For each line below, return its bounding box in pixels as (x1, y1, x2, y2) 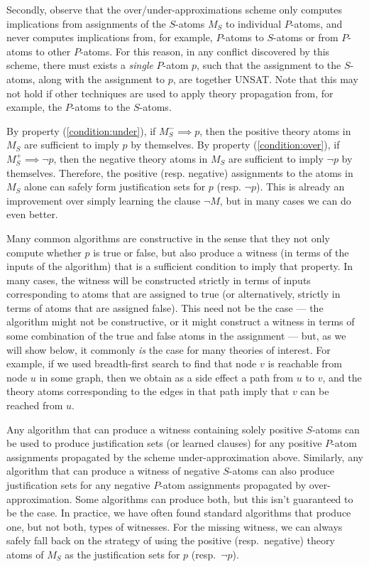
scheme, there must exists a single (6, 58, 153, 72)
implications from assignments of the (6, 16, 166, 31)
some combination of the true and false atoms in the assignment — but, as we (6, 328, 346, 343)
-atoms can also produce (228, 463, 335, 478)
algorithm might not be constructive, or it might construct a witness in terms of (6, 314, 355, 329)
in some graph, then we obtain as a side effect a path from (39, 369, 294, 384)
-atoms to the (71, 99, 131, 114)
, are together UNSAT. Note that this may (172, 71, 358, 86)
